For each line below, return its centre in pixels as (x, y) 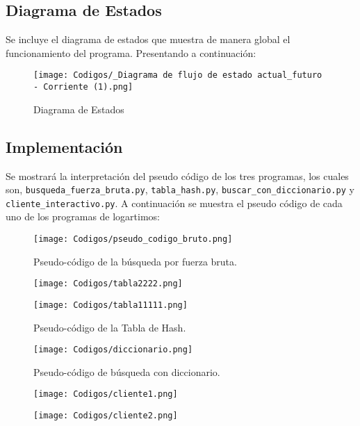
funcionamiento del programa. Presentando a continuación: (131, 52)
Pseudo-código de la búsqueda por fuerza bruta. (135, 261)
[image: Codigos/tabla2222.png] (108, 284)
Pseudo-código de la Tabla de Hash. (110, 327)
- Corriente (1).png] (83, 87)
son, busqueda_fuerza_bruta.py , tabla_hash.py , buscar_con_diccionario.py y (180, 189)
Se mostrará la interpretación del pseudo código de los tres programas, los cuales (177, 175)
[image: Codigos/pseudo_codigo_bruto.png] (133, 239)
